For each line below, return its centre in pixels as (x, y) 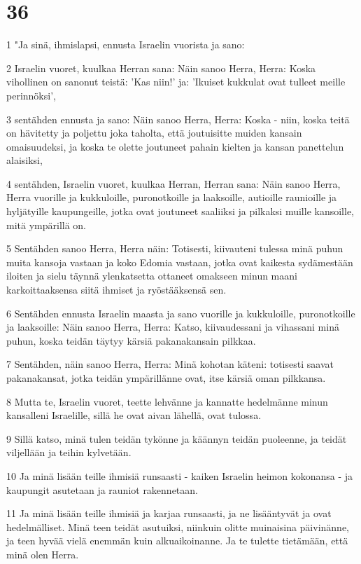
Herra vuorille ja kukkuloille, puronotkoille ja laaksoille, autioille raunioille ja (172, 197)
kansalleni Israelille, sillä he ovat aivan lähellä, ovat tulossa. (134, 415)
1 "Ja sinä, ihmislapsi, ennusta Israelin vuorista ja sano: (126, 44)
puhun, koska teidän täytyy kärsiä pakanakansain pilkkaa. (131, 340)
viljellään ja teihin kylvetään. (69, 452)
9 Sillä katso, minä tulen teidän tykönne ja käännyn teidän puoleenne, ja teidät (177, 438)
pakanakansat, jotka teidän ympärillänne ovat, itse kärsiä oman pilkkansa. (166, 378)
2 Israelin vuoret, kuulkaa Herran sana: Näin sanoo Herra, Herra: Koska (161, 68)
